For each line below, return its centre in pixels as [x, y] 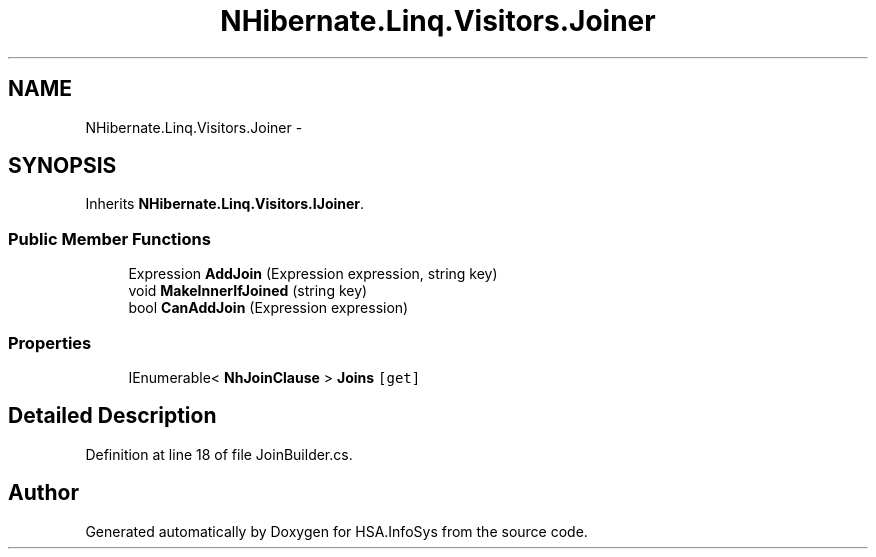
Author [43, 493]
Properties [50, 342]
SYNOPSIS [62, 166]
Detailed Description [112, 416]
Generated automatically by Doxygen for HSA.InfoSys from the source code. [336, 531]
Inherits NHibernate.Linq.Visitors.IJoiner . [225, 204]
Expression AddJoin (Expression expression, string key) [313, 274]
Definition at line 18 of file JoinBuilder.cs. [219, 454]
